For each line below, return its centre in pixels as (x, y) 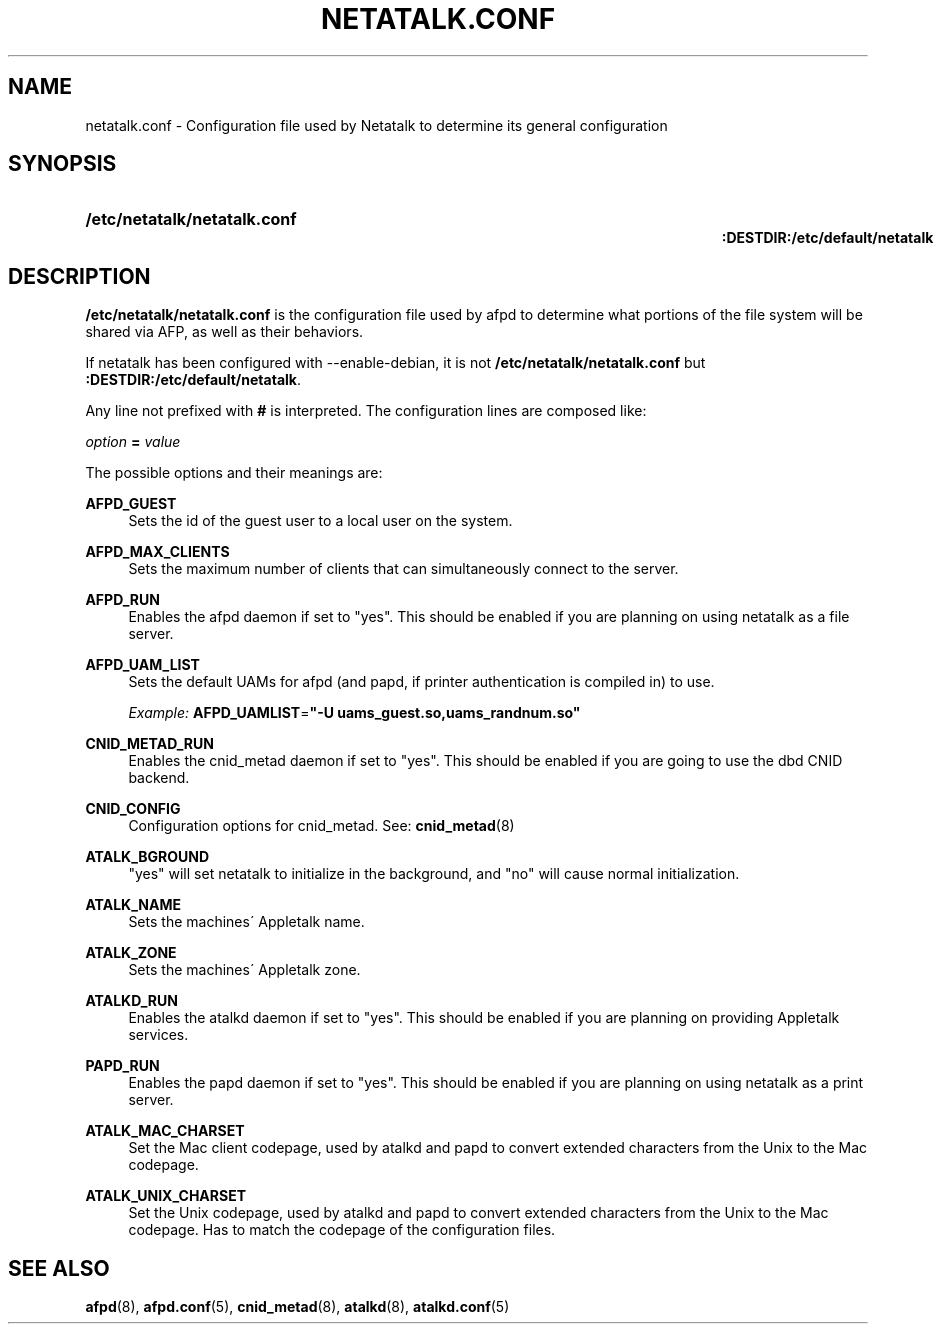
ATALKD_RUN (131, 1001)
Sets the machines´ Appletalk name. (246, 922)
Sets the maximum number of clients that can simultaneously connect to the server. (403, 569)
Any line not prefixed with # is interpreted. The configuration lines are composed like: (366, 411)
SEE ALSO (59, 1268)
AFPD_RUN (122, 600)
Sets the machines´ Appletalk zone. (244, 970)
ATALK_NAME (133, 905)
